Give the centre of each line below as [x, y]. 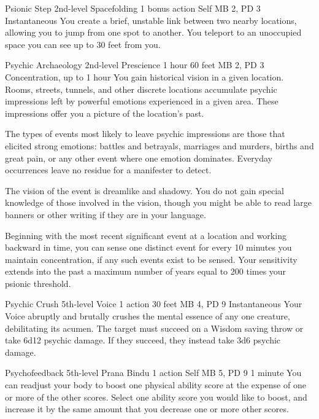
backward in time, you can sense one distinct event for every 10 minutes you [148, 247]
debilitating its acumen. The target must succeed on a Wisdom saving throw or [154, 328]
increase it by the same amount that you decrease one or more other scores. [147, 409]
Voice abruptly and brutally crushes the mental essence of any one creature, [148, 316]
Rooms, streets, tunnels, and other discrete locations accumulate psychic [141, 89]
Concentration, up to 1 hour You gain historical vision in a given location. [144, 76]
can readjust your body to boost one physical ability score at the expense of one [156, 385]
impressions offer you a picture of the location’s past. [105, 113]
